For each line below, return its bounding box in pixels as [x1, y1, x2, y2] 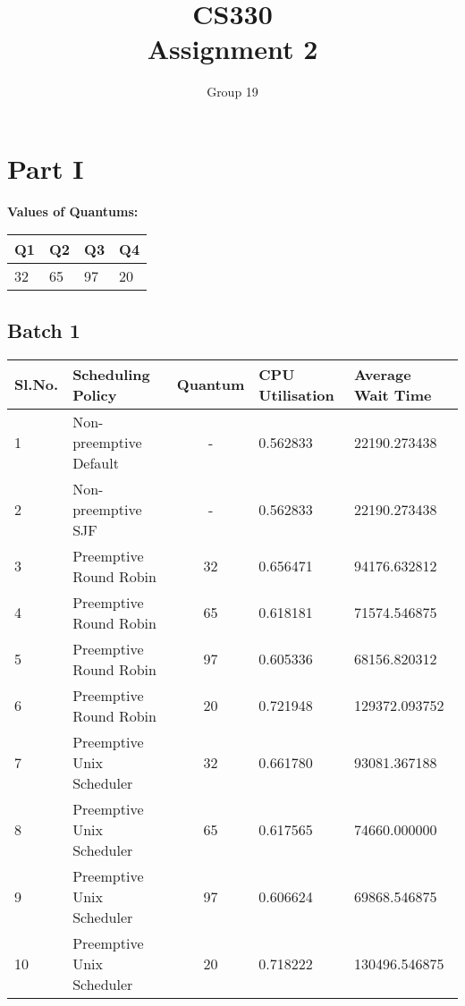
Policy [72, 384, 117, 405]
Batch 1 [7, 316, 80, 343]
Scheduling [72, 363, 150, 385]
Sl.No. [14, 374, 59, 395]
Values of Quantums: [7, 201, 139, 220]
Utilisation [258, 384, 334, 405]
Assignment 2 [147, 30, 318, 67]
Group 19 [207, 82, 258, 101]
